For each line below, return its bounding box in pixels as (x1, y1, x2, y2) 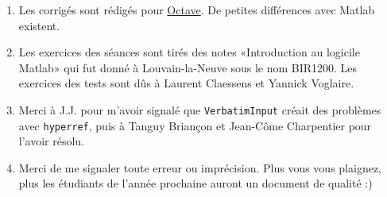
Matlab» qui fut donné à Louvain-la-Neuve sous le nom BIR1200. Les (18, 59, 358, 75)
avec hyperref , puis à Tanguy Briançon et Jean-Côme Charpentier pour (18, 117, 372, 133)
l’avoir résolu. (18, 133, 85, 149)
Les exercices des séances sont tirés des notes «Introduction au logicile (18, 44, 360, 60)
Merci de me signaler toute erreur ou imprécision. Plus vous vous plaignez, (18, 159, 381, 176)
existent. (18, 17, 60, 33)
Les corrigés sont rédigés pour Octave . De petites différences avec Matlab (18, 2, 375, 17)
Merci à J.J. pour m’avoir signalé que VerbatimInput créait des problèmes (18, 101, 381, 118)
